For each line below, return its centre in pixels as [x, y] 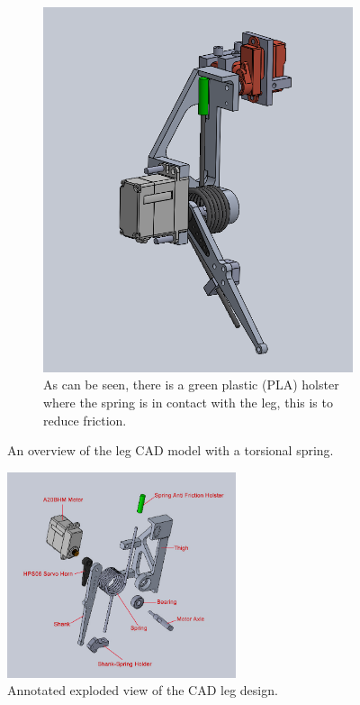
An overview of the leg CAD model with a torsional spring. [171, 450]
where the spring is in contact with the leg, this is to [188, 402]
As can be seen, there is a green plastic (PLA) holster [191, 385]
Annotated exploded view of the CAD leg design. [143, 690]
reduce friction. [85, 420]
